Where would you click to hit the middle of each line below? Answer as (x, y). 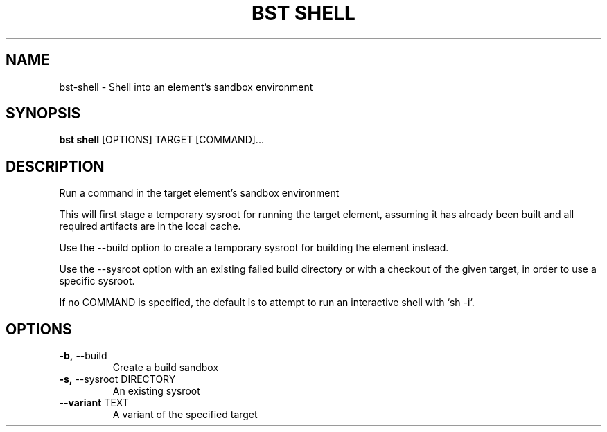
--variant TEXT (94, 403)
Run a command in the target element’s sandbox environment (199, 193)
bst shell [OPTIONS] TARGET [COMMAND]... (161, 140)
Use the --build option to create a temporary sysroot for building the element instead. (254, 248)
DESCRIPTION (55, 166)
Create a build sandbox (166, 368)
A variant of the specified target (185, 415)
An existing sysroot (156, 391)
